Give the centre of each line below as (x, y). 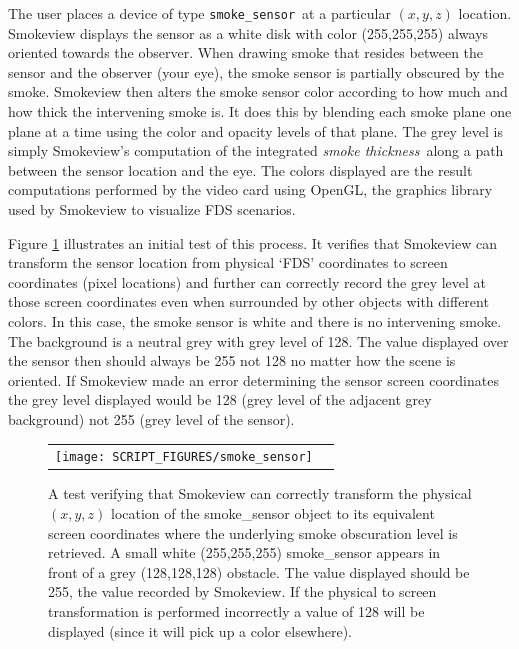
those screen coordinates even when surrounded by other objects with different (248, 301)
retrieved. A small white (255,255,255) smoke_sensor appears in (244, 552)
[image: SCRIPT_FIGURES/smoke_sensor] (184, 457)
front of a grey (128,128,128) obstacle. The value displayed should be (259, 571)
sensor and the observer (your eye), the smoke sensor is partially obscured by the (256, 71)
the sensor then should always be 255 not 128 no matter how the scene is (232, 360)
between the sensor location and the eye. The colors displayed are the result (240, 169)
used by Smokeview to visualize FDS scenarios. (152, 209)
